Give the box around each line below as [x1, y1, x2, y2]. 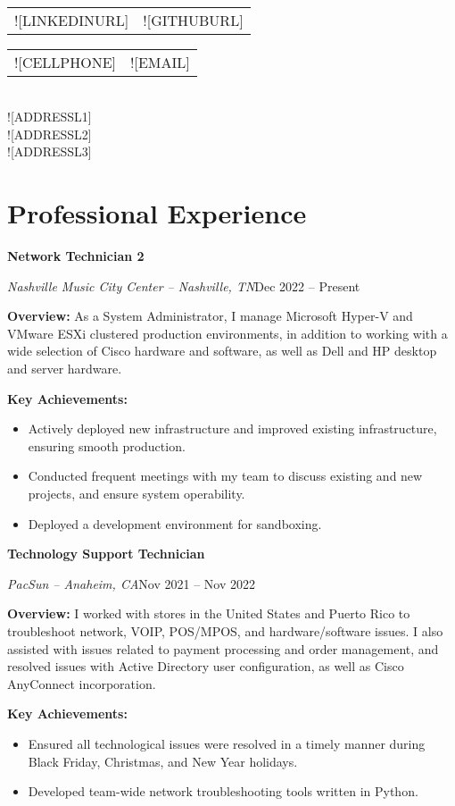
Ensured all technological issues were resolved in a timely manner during [28, 734, 426, 752]
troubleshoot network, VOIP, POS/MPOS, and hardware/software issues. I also [7, 622, 443, 640]
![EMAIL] [130, 51, 190, 72]
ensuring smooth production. [28, 436, 186, 455]
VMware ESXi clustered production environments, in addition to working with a [7, 323, 448, 342]
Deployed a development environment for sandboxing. [28, 514, 322, 533]
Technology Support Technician [7, 544, 205, 563]
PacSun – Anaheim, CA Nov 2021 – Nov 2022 [7, 574, 255, 592]
